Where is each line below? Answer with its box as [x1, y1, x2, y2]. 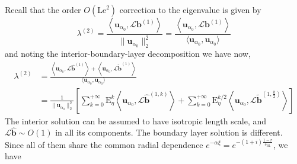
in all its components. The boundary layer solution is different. [55, 126, 283, 139]
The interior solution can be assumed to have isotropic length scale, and [5, 114, 267, 127]
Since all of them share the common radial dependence [5, 138, 203, 150]
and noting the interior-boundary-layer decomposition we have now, [5, 47, 251, 60]
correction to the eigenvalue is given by [119, 4, 261, 15]
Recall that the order [5, 4, 81, 15]
